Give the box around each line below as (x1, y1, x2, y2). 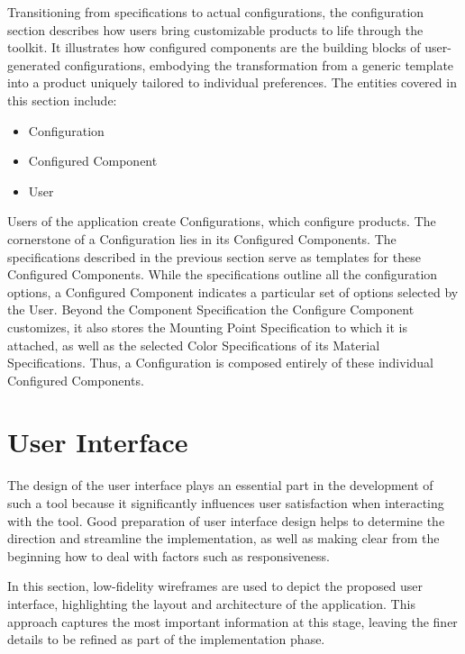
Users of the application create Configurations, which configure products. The (7, 212, 436, 231)
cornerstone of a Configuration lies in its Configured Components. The (7, 229, 397, 248)
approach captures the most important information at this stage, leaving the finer (7, 612, 458, 631)
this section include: (7, 90, 117, 109)
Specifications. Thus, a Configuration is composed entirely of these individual (7, 353, 434, 372)
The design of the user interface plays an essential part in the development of (7, 476, 433, 495)
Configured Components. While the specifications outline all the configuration (7, 265, 438, 284)
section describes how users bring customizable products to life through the (7, 20, 424, 39)
